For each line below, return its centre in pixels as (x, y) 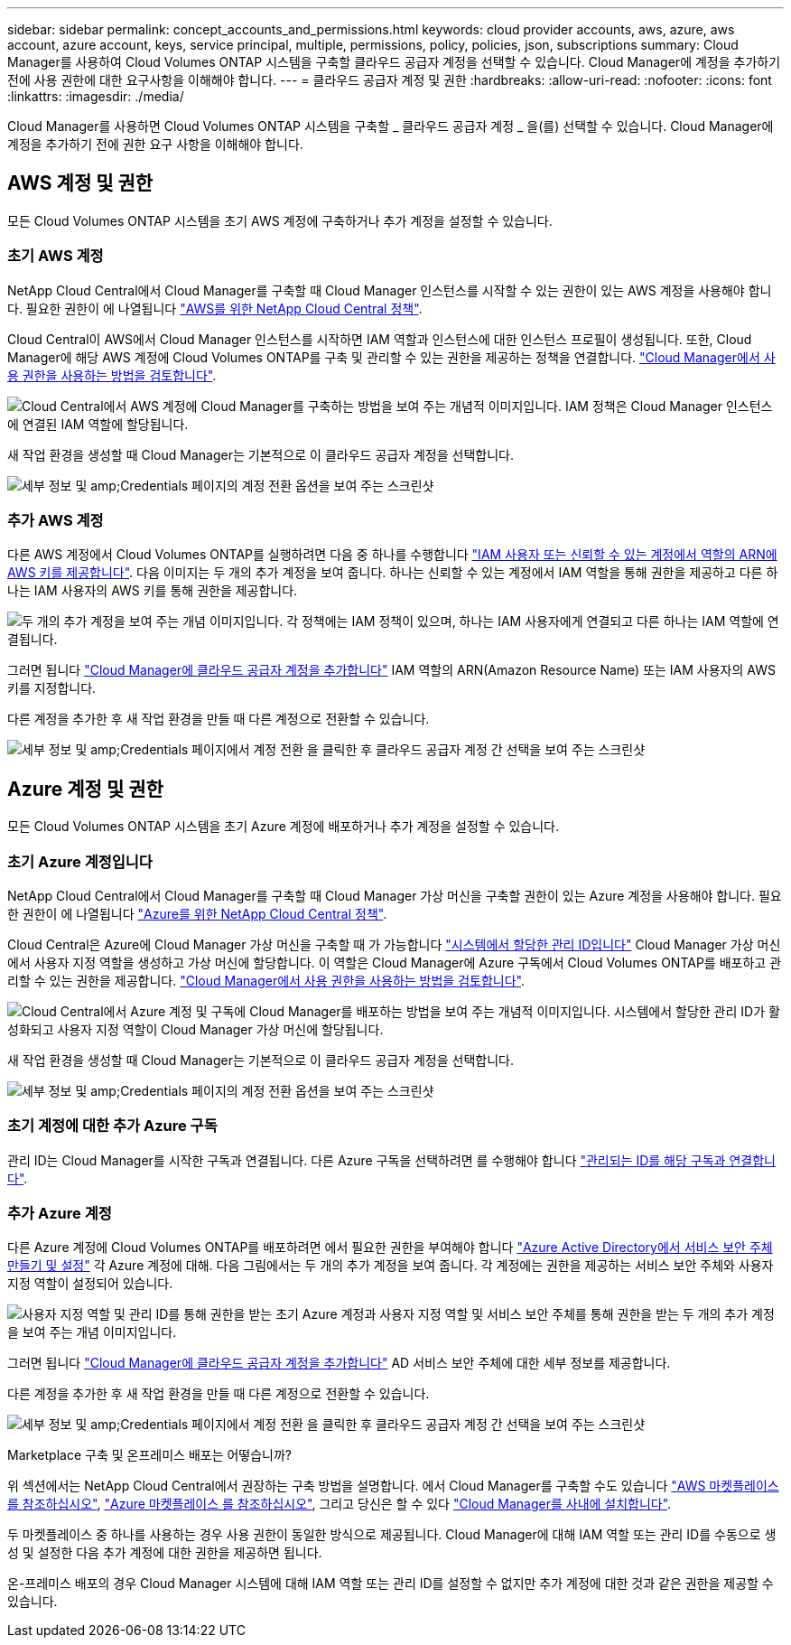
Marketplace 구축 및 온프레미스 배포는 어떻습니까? (150, 1455)
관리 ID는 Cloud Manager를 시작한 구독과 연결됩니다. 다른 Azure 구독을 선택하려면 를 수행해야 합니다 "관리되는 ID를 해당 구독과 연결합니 (391, 1160)
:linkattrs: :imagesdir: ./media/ (96, 96)
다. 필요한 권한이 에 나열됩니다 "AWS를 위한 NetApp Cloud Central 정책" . (215, 308)
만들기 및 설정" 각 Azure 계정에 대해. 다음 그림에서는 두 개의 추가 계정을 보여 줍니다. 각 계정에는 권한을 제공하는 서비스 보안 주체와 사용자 (391, 1266)
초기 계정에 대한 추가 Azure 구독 (112, 1126)
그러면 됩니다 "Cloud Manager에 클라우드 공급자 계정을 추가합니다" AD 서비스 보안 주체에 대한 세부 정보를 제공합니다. (339, 1363)
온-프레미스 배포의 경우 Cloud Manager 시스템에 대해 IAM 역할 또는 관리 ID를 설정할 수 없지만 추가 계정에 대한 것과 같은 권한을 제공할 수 (391, 1584)
